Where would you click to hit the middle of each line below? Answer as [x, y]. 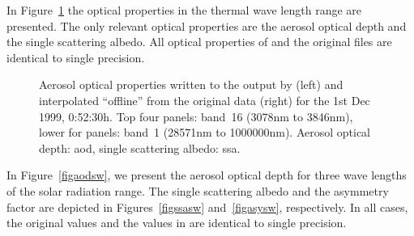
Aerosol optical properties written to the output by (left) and [191, 84]
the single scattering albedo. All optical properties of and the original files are [199, 42]
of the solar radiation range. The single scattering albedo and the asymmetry [198, 190]
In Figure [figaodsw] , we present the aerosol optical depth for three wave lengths [207, 175]
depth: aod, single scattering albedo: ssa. [140, 147]
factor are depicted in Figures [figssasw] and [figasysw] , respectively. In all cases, [207, 206]
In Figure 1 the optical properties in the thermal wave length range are [184, 10]
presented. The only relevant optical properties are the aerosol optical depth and [207, 25]
